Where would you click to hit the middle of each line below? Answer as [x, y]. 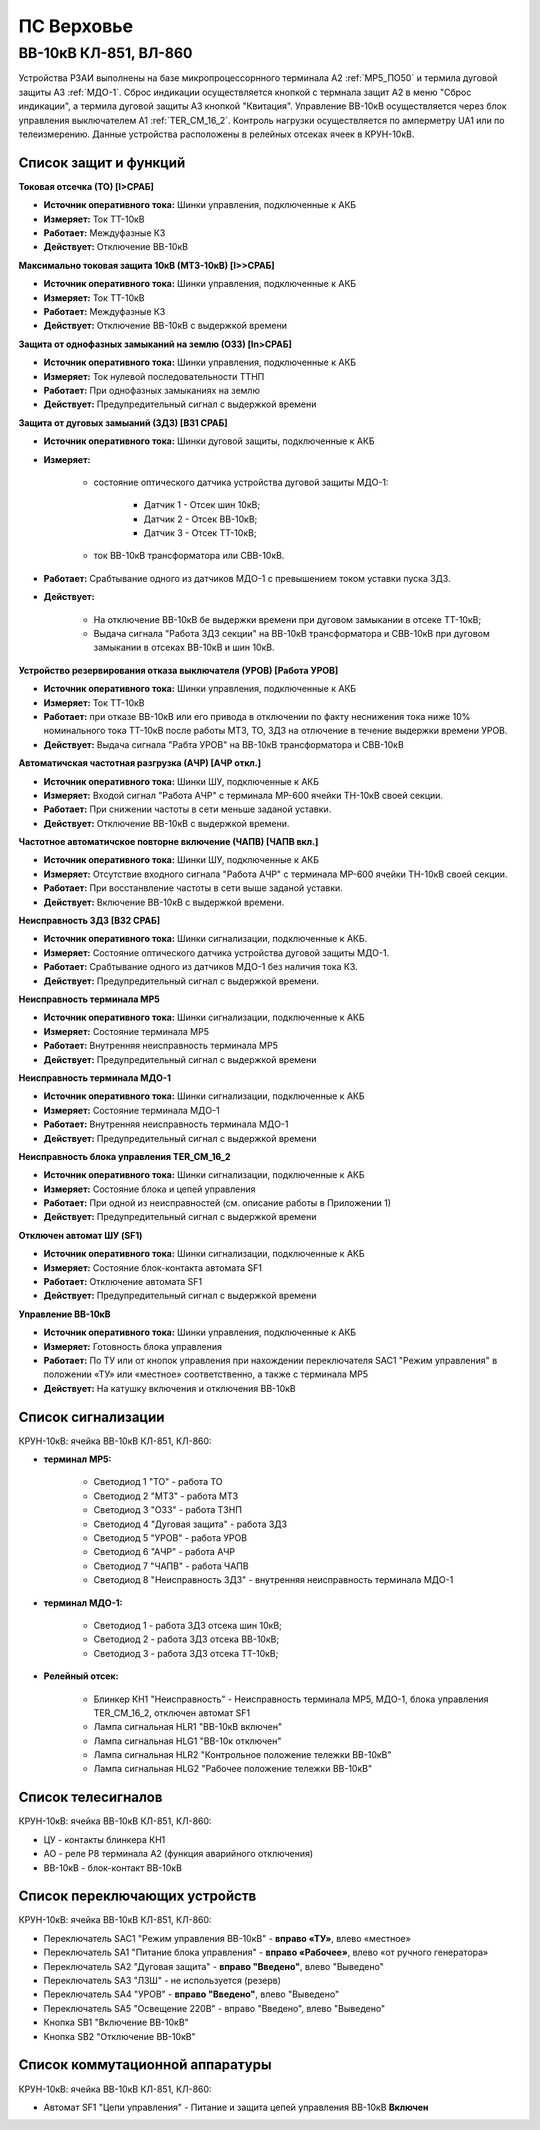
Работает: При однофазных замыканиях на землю [151, 390]
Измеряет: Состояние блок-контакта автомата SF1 [153, 1267]
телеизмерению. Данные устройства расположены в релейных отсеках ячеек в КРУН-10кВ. [216, 134]
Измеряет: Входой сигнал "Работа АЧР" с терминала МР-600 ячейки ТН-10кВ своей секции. [243, 795]
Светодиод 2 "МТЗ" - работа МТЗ [166, 1496]
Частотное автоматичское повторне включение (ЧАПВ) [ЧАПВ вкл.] [168, 842]
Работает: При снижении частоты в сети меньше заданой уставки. [187, 809]
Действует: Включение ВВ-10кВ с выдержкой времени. [164, 902]
